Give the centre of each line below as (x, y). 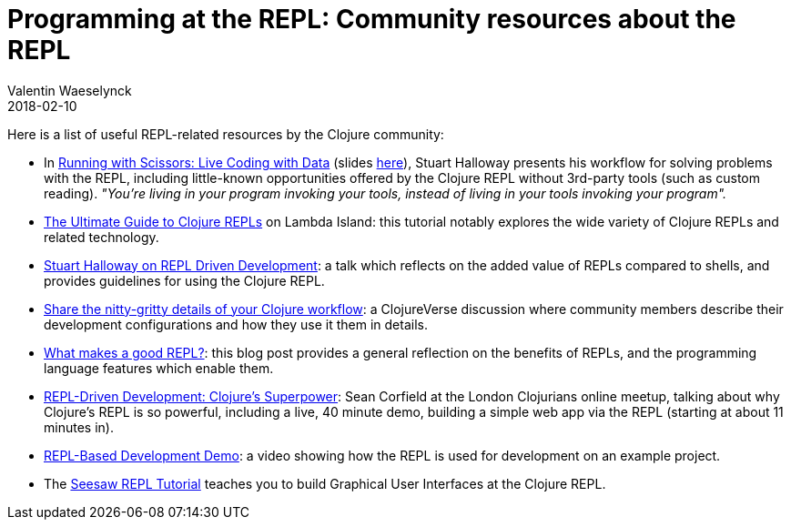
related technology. (101, 237)
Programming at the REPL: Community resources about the (372, 19)
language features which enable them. (159, 368)
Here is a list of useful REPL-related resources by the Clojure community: (226, 134)
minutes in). (79, 427)
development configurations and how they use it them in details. (236, 324)
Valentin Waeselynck (70, 90)
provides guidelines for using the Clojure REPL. (184, 280)
